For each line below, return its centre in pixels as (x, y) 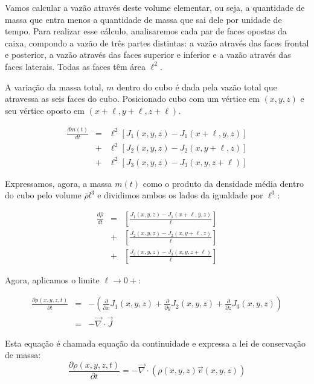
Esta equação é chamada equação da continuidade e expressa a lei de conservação (155, 343)
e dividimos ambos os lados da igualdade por (180, 195)
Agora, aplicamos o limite (52, 279)
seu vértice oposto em (45, 110)
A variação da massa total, (54, 87)
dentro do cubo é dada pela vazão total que (197, 87)
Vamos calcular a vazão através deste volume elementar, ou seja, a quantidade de (155, 7)
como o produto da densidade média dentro (223, 183)
